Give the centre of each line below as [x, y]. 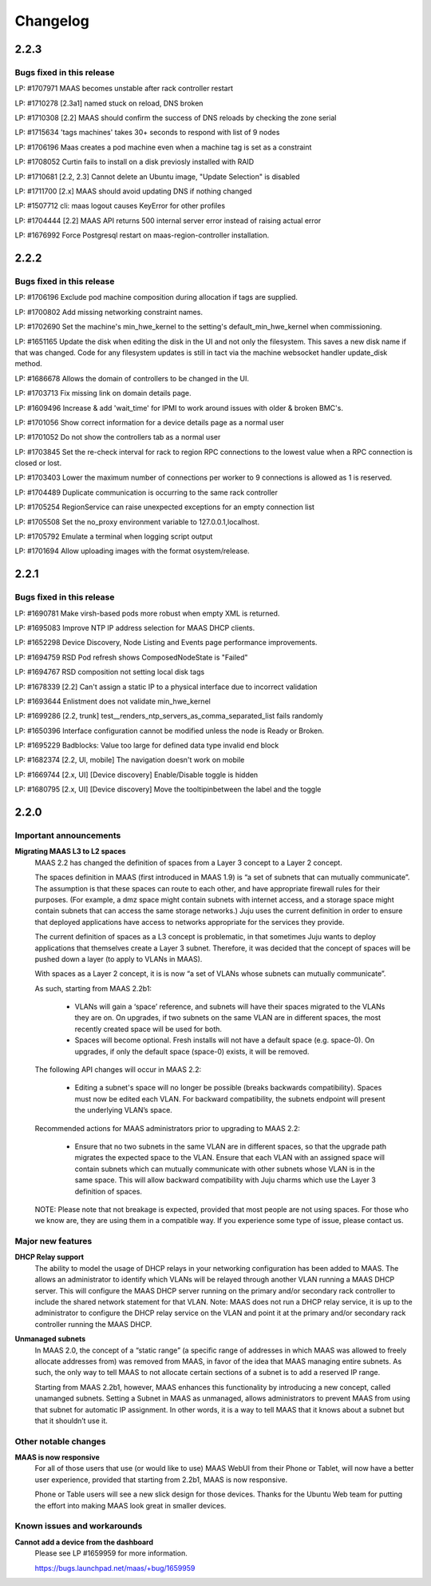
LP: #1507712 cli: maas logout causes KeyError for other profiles [120, 206]
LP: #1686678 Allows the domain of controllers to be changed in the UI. [132, 378]
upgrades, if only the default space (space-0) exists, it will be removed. [192, 1051]
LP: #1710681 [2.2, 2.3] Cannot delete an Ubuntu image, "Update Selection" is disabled [157, 177]
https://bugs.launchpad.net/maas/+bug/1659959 [115, 1568]
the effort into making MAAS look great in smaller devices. [130, 1505]
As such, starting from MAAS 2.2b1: [93, 988]
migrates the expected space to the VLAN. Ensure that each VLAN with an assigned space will [229, 1158]
